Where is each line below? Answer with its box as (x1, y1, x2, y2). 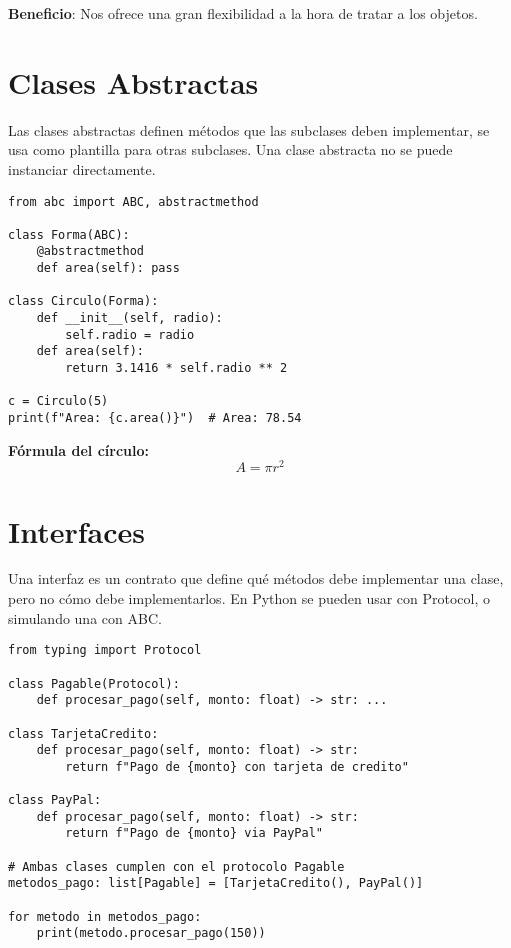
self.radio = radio (65, 327, 195, 342)
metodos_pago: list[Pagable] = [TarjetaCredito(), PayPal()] (8, 876, 424, 891)
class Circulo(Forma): (8, 294, 159, 309)
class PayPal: (8, 793, 102, 808)
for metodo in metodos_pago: (8, 909, 202, 924)
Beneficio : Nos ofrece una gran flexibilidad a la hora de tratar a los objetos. (8, 3, 478, 23)
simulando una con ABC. (8, 607, 162, 628)
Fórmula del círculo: (8, 439, 149, 460)
